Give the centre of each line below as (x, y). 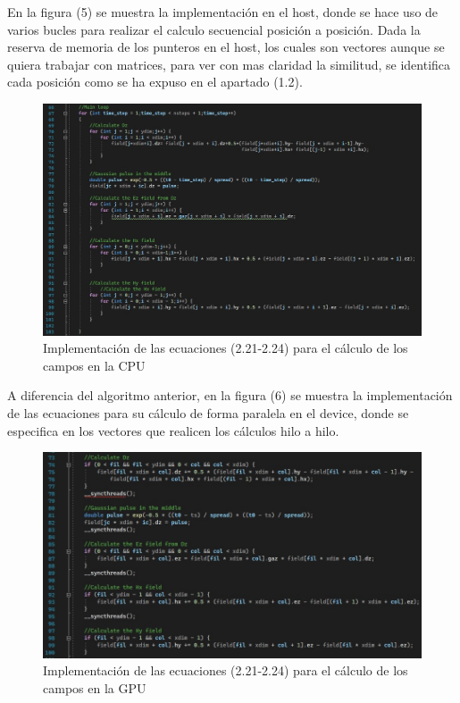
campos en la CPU (94, 365)
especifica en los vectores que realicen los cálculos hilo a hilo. (173, 430)
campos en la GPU (95, 687)
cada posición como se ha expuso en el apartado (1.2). (155, 82)
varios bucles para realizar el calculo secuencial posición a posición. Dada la (214, 29)
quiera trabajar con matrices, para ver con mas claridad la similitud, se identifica (229, 64)
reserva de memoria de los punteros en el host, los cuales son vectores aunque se (226, 47)
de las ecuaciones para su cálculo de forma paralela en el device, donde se (208, 412)
